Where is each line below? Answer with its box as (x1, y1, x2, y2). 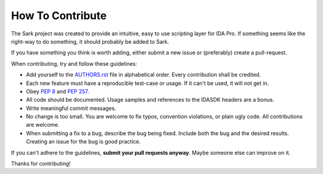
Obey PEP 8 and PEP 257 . (26, 87, 89, 95)
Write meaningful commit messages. (26, 105, 117, 112)
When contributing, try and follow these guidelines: (11, 60, 138, 67)
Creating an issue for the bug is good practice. (26, 138, 141, 145)
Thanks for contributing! (11, 160, 71, 167)
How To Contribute (11, 9, 107, 22)
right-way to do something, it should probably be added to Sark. (11, 38, 170, 45)
